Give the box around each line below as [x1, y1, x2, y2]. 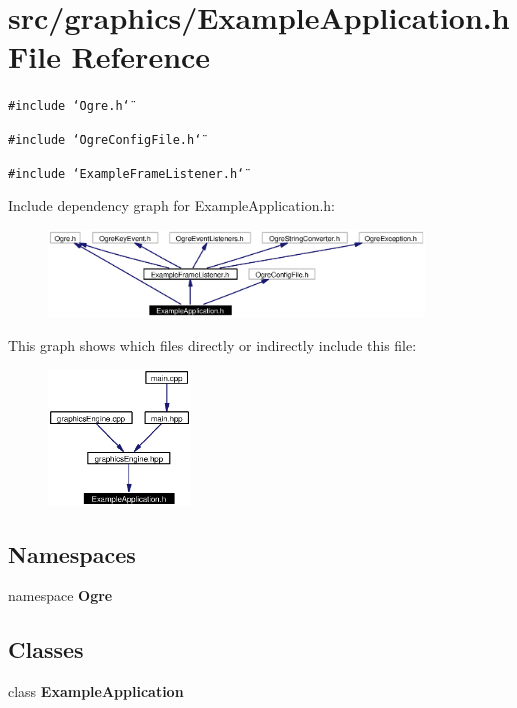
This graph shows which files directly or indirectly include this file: [8, 334, 417, 355]
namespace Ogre [8, 585, 113, 606]
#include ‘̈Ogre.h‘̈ [8, 99, 130, 114]
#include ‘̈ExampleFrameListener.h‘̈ [8, 166, 245, 181]
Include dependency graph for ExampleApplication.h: [8, 195, 336, 216]
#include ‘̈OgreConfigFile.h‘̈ [8, 132, 202, 147]
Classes [8, 634, 84, 665]
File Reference [8, 36, 211, 77]
